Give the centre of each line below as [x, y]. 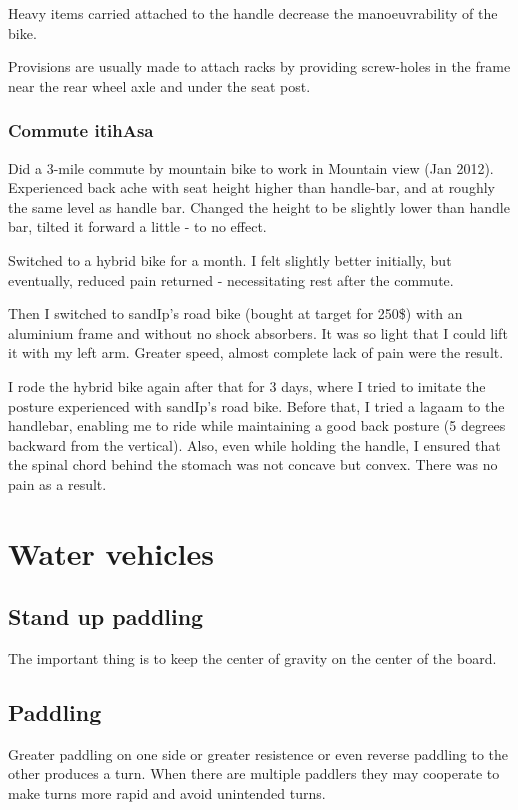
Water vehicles [111, 552]
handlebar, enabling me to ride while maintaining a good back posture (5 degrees [257, 425]
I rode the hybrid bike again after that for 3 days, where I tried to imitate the [247, 385]
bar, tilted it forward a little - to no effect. [137, 226]
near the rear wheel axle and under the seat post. [159, 85]
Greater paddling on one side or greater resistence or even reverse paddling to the [258, 753]
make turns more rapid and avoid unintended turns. [167, 793]
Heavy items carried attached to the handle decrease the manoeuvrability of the [253, 13]
